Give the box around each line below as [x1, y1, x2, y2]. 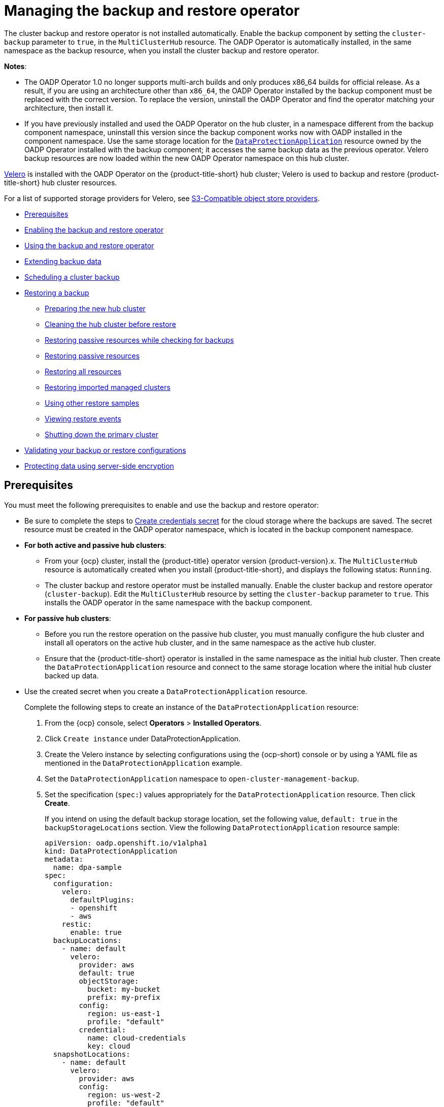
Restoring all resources [45, 367, 122, 376]
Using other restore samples [45, 398, 140, 407]
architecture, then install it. [24, 103, 113, 112]
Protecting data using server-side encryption [24, 461, 174, 470]
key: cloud [87, 1041, 130, 1050]
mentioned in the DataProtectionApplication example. [45, 758, 243, 767]
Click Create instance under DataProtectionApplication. [45, 734, 241, 743]
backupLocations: [53, 936, 122, 945]
